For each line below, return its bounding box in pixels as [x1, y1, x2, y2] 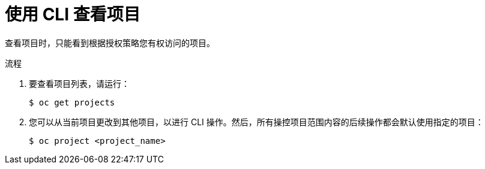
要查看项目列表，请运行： [29, 78, 130, 89]
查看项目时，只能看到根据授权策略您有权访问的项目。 [5, 37, 215, 48]
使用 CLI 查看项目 [5, 4, 140, 25]
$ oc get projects [29, 97, 115, 107]
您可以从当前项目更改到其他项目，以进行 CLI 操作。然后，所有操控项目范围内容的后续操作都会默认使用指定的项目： [29, 116, 484, 127]
